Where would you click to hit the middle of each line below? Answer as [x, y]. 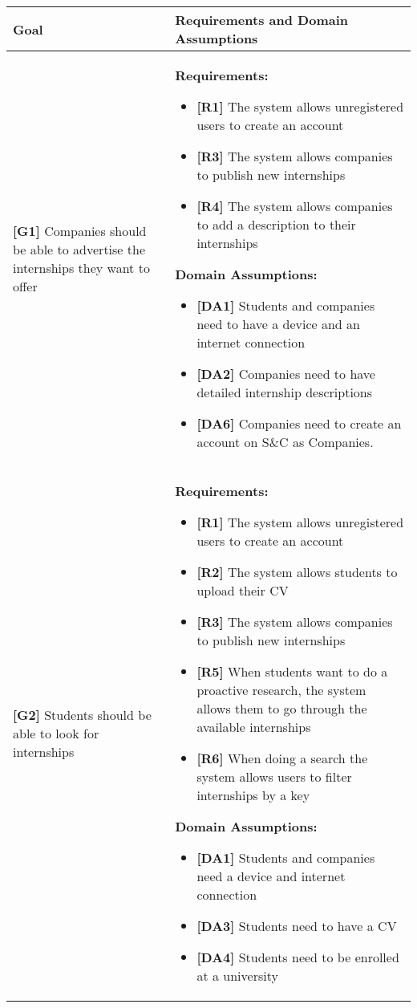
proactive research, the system [281, 690]
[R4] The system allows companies [295, 206]
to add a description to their [276, 224]
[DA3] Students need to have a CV [297, 926]
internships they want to [81, 268]
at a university [237, 975]
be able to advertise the [79, 249]
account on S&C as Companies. [285, 442]
